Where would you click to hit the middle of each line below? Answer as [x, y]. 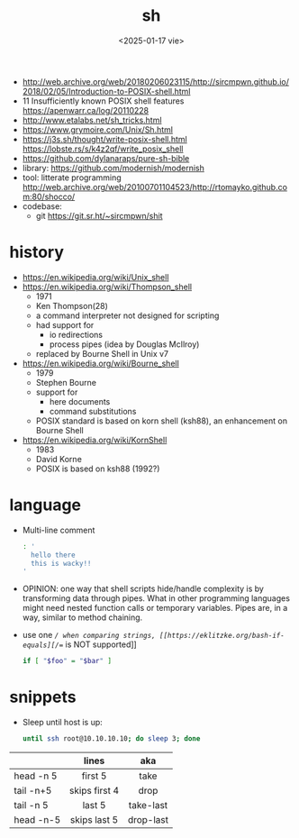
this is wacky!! [61, 563]
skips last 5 [95, 820]
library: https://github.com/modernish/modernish [113, 168]
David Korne [59, 459]
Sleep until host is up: [63, 723]
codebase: [42, 206]
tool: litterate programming [72, 178]
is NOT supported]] [101, 644]
